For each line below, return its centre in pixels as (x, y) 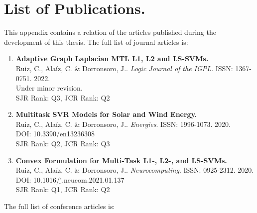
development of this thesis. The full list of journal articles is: (96, 42)
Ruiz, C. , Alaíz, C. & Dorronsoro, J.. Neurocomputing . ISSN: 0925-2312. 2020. (135, 170)
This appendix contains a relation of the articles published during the (110, 32)
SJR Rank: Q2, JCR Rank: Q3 (63, 144)
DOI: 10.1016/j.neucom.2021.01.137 (70, 179)
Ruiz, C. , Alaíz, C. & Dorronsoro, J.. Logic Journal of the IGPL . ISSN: (124, 68)
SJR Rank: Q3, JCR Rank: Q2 (63, 97)
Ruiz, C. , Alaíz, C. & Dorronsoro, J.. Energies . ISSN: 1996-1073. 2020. (123, 124)
